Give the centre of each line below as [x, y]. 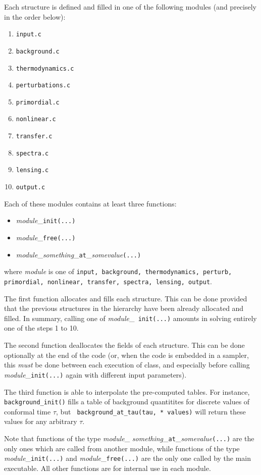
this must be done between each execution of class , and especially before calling [127, 365]
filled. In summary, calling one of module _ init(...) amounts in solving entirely [130, 318]
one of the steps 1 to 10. [41, 328]
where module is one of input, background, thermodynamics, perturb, [118, 271]
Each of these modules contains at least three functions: [90, 203]
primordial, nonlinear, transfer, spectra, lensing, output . [108, 281]
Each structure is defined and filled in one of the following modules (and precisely [130, 7]
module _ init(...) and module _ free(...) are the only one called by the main [128, 458]
